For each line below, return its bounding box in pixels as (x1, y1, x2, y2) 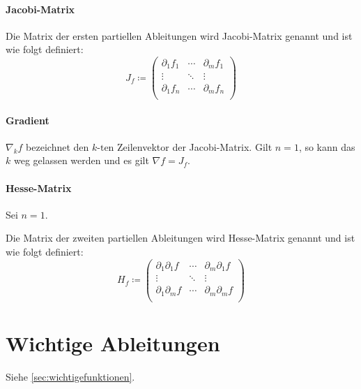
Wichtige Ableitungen (6, 328, 220, 357)
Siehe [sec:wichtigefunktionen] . (6, 369, 135, 383)
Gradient (6, 112, 49, 127)
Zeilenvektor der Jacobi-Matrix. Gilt (117, 139, 272, 154)
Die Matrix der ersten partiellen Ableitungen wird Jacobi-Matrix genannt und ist (6, 28, 353, 43)
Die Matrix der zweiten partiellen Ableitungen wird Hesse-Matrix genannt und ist (6, 230, 355, 245)
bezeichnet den (26, 139, 89, 154)
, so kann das (298, 139, 355, 154)
